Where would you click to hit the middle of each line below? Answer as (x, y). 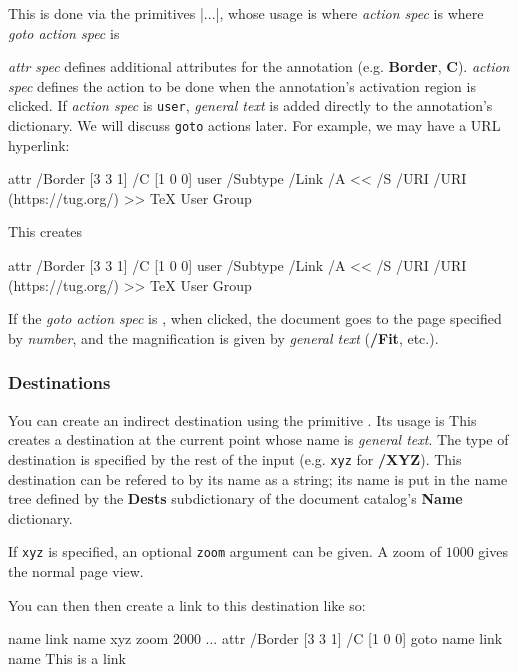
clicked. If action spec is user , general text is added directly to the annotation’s (250, 105)
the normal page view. (76, 570)
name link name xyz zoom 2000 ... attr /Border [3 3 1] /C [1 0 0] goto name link (255, 638)
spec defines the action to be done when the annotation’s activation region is (242, 85)
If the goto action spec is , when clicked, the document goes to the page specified (255, 318)
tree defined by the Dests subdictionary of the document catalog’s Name (235, 498)
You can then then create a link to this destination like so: (187, 604)
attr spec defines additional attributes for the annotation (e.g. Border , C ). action (259, 66)
